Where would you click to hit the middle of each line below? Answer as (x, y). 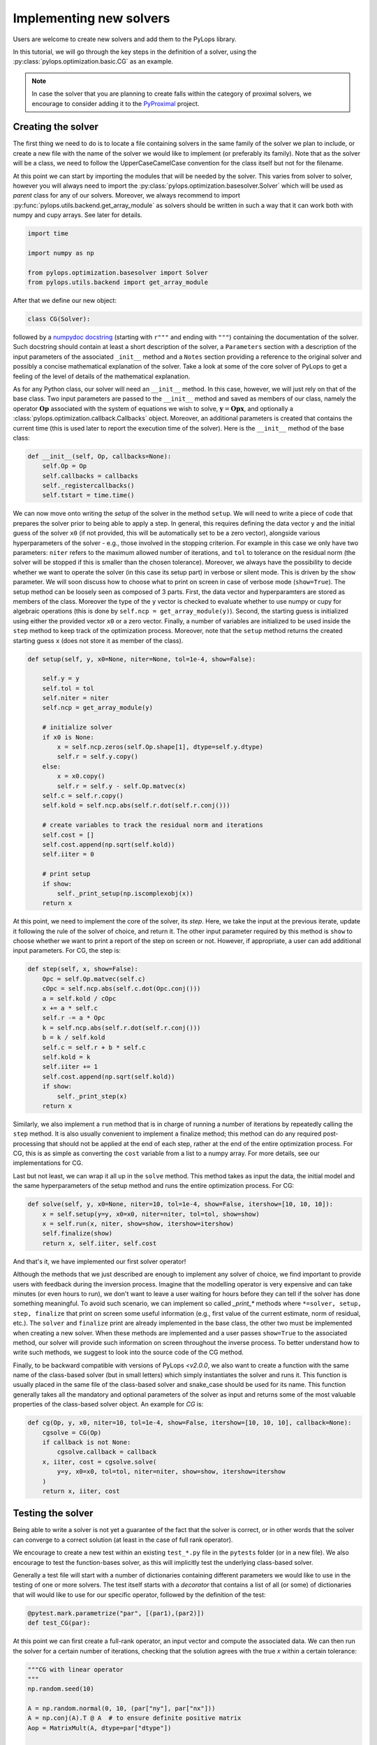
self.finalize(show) (77, 1233)
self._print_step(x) (92, 1096)
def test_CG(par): (59, 1623)
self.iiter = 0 (68, 854)
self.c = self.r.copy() (83, 796)
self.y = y (61, 678)
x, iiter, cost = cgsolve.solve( (99, 1462)
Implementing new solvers (91, 18)
